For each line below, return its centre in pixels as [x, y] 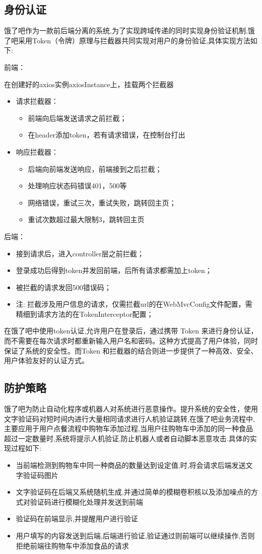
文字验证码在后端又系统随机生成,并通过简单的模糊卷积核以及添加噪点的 [133, 492]
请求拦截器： [37, 101]
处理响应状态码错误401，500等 [77, 186]
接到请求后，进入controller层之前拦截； [80, 253]
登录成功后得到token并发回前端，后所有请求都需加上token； [114, 270]
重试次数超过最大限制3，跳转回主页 [86, 219]
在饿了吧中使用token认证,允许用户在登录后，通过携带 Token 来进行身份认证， [131, 331]
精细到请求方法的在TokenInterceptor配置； [85, 314]
